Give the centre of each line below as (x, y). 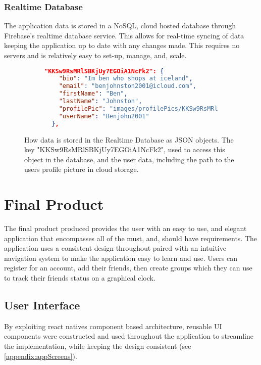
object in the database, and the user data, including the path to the (129, 159)
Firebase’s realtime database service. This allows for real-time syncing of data (124, 35)
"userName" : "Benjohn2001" (104, 116)
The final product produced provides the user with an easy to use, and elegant (125, 228)
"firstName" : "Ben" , (93, 94)
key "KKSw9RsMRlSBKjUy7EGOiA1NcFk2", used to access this (125, 149)
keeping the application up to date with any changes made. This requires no (122, 45)
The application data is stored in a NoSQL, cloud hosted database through (120, 26)
